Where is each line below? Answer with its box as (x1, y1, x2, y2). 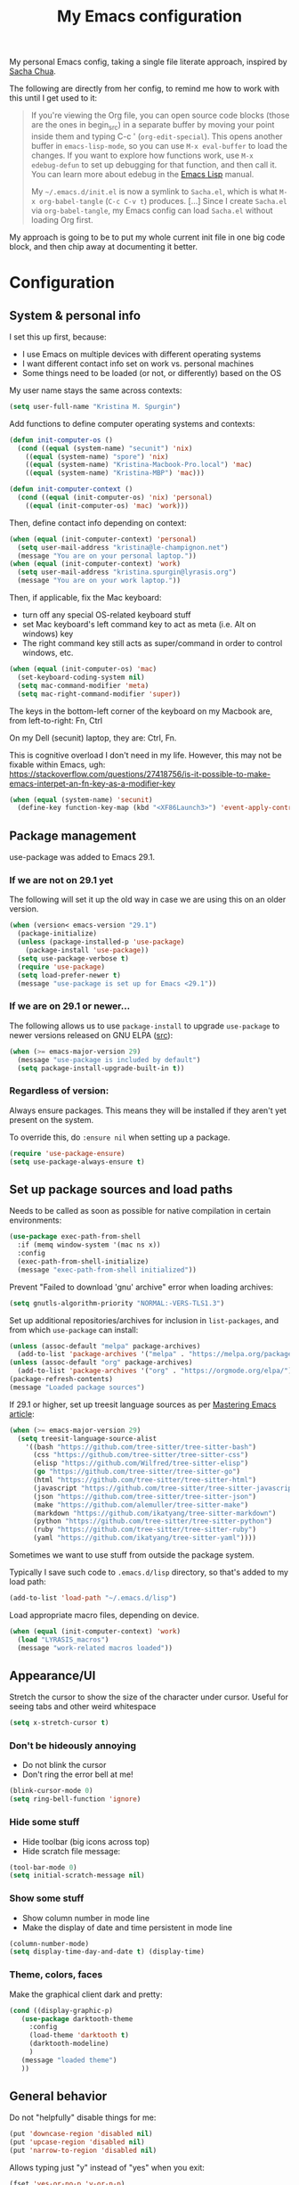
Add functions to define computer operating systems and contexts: (9, 418, 255, 429)
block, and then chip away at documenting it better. (9, 241, 198, 251)
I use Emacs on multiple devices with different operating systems (21, 348, 262, 359)
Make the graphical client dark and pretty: (9, 1989, 163, 2000)
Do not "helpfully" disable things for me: (9, 2112, 157, 2123)
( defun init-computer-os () (9, 435, 114, 445)
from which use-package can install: (9, 1324, 139, 1335)
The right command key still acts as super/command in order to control (21, 638, 283, 649)
